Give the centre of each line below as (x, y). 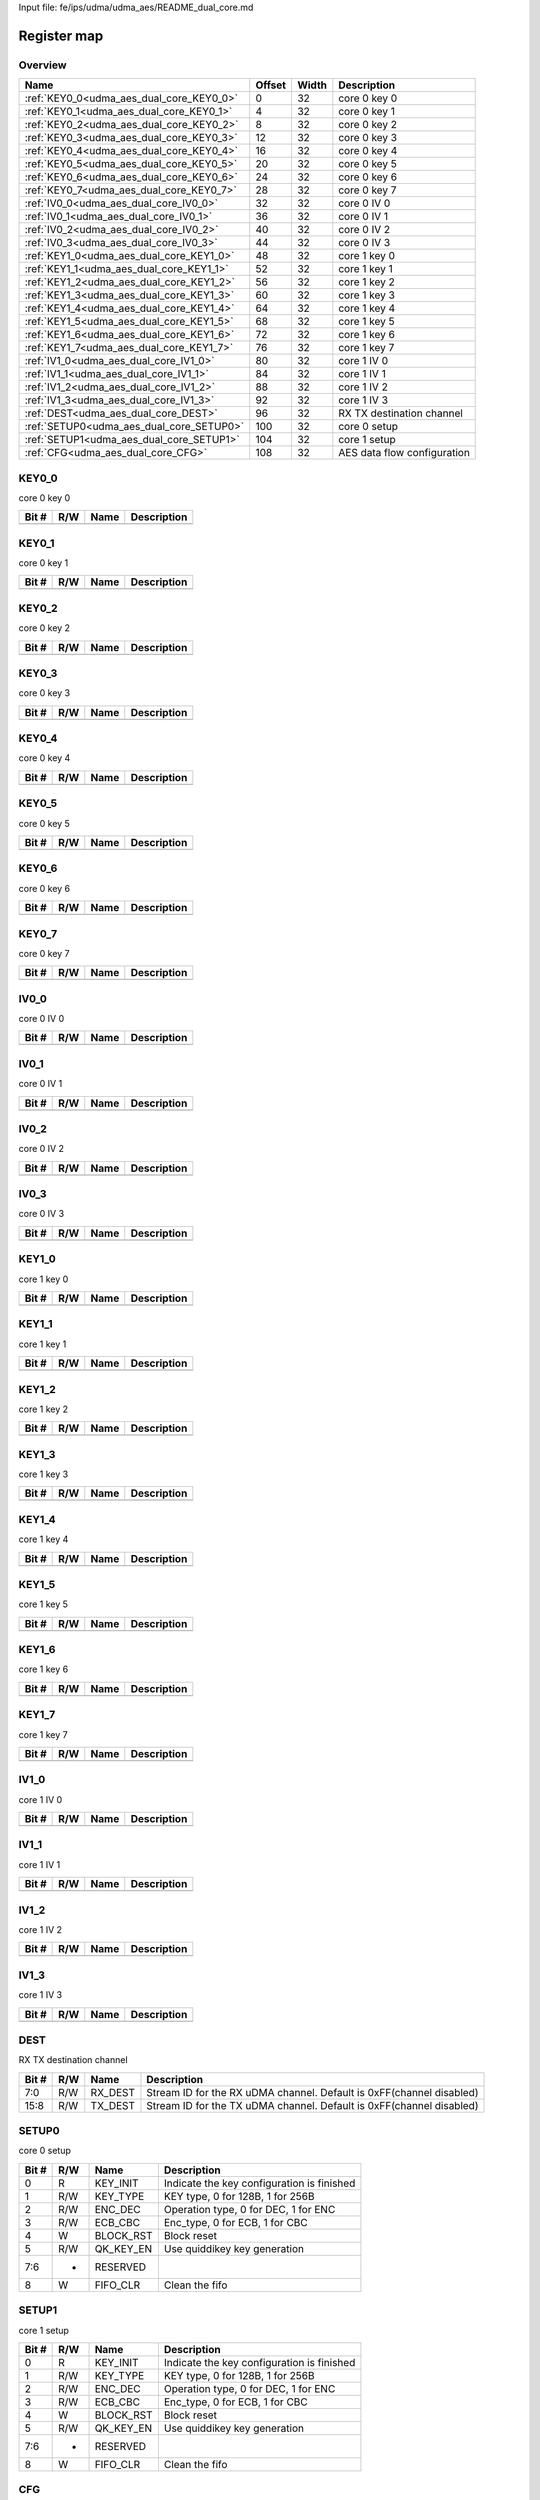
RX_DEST (112, 2092)
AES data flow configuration (404, 453)
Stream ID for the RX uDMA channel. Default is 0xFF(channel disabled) (312, 2092)
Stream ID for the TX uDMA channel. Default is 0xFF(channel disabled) (312, 2105)
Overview (42, 65)
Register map (61, 35)
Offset (271, 85)
